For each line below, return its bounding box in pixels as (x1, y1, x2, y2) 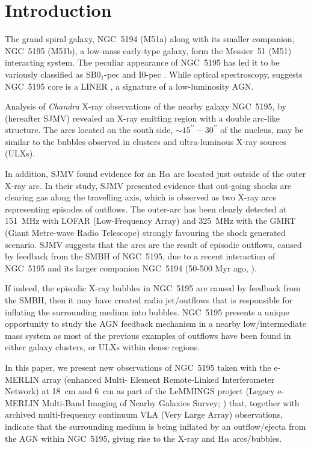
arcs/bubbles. (232, 432, 282, 444)
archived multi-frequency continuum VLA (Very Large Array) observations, (5, 408, 283, 421)
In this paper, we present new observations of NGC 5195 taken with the (5, 361, 271, 373)
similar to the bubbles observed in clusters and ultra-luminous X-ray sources (5, 135, 286, 147)
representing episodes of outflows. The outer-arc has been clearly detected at (5, 202, 287, 215)
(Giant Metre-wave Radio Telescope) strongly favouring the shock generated (5, 226, 286, 239)
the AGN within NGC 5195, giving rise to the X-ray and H (5, 432, 224, 444)
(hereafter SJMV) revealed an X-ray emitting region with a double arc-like (5, 111, 280, 124)
